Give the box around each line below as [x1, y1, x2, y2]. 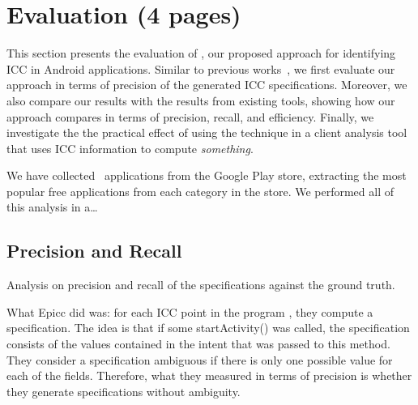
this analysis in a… [6, 198, 98, 215]
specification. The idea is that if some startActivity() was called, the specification [6, 319, 410, 336]
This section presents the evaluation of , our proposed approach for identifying [6, 45, 396, 62]
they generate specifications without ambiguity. [6, 382, 241, 399]
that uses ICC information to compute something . [6, 139, 254, 156]
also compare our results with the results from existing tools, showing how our [6, 92, 395, 109]
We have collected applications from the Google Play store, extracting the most [6, 167, 407, 184]
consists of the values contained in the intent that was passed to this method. [6, 335, 390, 352]
